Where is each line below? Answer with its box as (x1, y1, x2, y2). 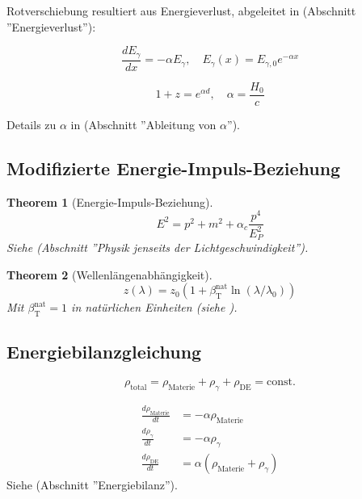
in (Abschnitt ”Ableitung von (70, 115, 217, 132)
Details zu (6, 115, 57, 132)
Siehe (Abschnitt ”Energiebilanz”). (6, 476, 178, 493)
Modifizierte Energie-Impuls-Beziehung (6, 155, 341, 180)
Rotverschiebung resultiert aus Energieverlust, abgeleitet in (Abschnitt (6, 2, 356, 19)
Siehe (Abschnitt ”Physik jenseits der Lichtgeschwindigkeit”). (6, 239, 309, 256)
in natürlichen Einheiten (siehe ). (71, 299, 238, 316)
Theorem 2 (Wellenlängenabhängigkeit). (6, 266, 213, 283)
